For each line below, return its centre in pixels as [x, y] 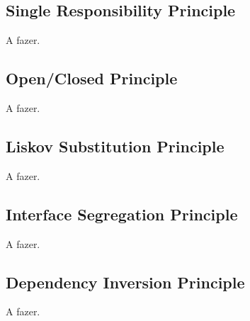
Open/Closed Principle [92, 78]
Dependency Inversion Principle [125, 282]
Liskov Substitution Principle [115, 146]
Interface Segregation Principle [122, 214]
